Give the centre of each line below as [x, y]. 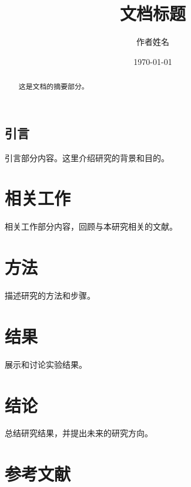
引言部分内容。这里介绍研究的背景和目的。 [87, 157]
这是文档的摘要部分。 [53, 86]
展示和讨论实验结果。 [46, 364]
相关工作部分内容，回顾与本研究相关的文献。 [91, 226]
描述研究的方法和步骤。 [50, 295]
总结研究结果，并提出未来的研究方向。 [79, 433]
